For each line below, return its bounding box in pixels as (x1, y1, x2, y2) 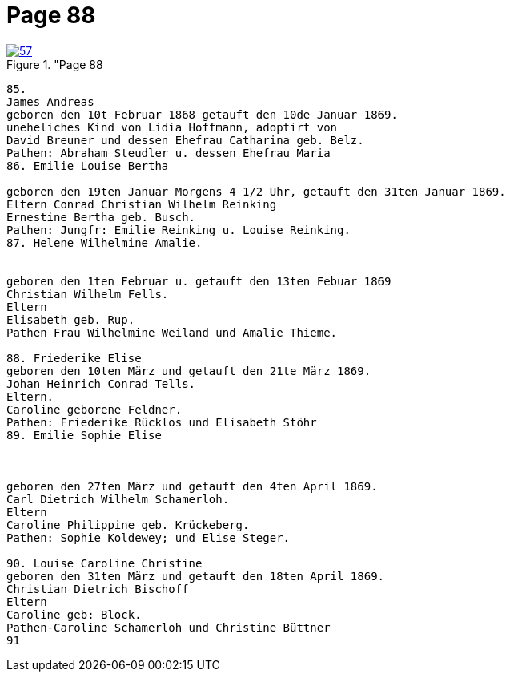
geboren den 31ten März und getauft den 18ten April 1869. (6, 569, 385, 583)
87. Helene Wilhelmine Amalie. (6, 236, 203, 249)
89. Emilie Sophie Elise (6, 428, 162, 442)
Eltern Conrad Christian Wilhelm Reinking (6, 197, 277, 211)
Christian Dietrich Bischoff (6, 582, 189, 595)
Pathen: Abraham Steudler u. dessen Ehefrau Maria (6, 146, 331, 159)
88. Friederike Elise (6, 351, 142, 365)
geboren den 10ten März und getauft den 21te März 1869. (6, 364, 371, 377)
